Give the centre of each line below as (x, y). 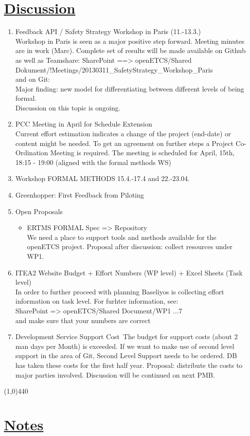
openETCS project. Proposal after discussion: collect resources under (130, 246)
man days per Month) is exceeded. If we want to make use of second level (125, 346)
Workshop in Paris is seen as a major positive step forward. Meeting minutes (130, 41)
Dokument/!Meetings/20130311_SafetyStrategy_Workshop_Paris (114, 69)
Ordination (32, 153)
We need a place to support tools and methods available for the (122, 237)
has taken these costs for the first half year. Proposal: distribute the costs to (129, 365)
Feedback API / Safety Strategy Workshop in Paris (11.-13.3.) (108, 31)
